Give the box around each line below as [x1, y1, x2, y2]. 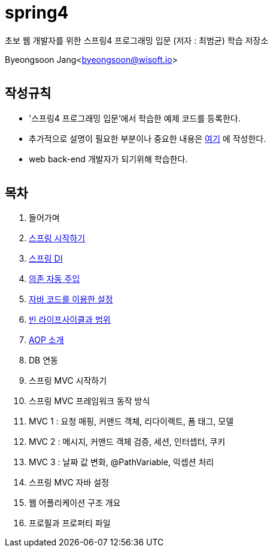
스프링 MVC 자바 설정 [29, 477, 110, 488]
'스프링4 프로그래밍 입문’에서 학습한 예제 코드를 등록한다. [29, 113, 241, 123]
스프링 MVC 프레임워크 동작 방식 [29, 396, 150, 407]
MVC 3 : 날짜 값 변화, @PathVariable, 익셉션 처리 [29, 457, 214, 468]
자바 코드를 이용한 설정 [29, 294, 113, 305]
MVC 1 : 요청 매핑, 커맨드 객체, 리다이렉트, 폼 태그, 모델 [29, 416, 234, 427]
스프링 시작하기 [29, 233, 86, 244]
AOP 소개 [29, 335, 64, 345]
